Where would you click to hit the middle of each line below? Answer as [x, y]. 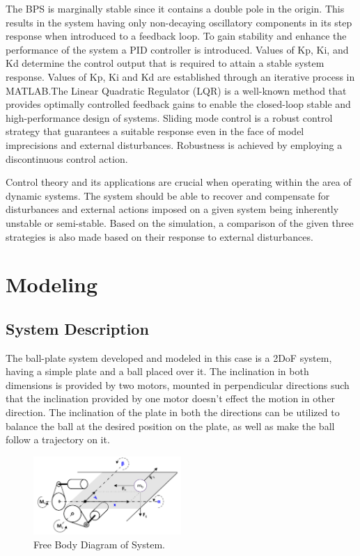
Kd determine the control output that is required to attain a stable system [165, 63]
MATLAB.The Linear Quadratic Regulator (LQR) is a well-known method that [176, 90]
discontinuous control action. [67, 158]
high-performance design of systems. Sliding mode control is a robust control [169, 117]
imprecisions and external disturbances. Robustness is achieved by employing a [174, 144]
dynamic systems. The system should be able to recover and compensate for [168, 195]
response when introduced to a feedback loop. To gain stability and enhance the [176, 36]
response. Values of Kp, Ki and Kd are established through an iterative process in [180, 76]
